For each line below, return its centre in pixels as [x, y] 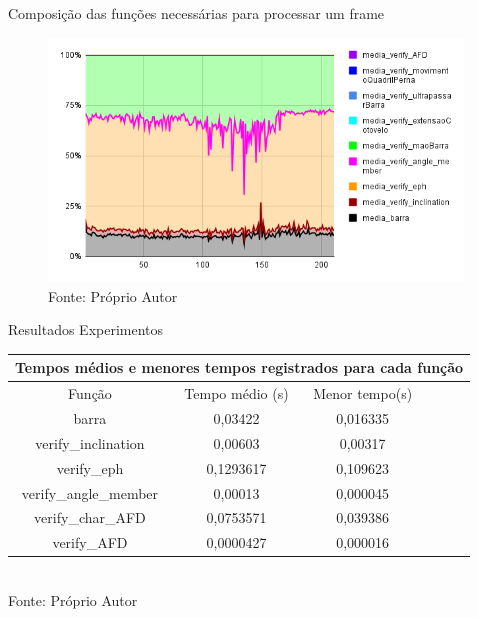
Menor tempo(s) [363, 393]
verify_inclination [90, 442]
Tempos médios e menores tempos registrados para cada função [239, 367]
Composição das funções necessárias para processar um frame [196, 13]
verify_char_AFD [90, 517]
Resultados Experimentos [86, 329]
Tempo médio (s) [236, 393]
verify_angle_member [90, 492]
